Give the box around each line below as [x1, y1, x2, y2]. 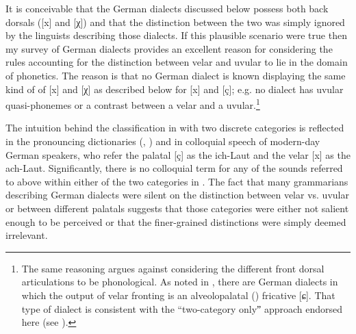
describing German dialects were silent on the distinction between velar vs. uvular [5, 188, 349, 202]
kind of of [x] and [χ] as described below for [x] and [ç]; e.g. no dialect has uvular [5, 81, 344, 96]
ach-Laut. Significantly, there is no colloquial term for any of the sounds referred [5, 161, 343, 175]
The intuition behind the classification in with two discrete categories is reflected [5, 120, 344, 135]
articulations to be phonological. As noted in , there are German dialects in [21, 274, 338, 289]
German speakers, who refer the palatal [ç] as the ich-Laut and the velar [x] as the [5, 147, 351, 162]
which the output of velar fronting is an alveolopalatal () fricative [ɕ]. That [21, 287, 335, 302]
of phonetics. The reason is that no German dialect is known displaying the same [5, 68, 346, 82]
